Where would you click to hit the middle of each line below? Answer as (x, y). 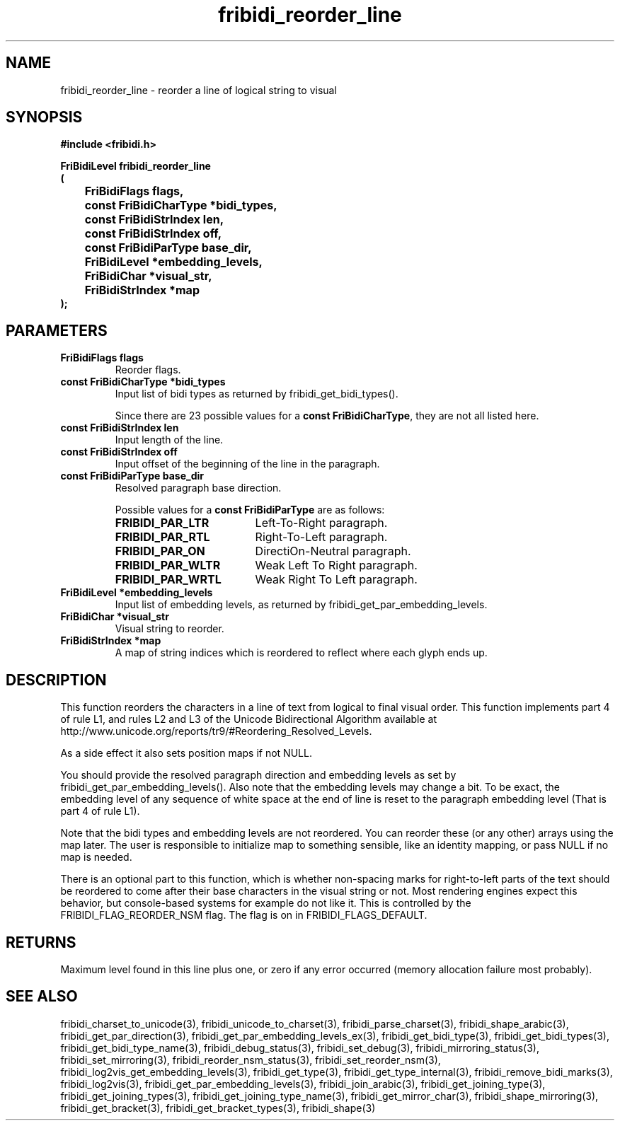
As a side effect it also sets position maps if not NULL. (186, 753)
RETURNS (41, 942)
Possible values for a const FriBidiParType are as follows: (250, 510)
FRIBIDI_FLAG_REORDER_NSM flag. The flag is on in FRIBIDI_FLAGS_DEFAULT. (244, 915)
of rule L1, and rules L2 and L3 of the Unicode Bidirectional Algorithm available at (249, 719)
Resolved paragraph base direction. (198, 488)
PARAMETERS (57, 330)
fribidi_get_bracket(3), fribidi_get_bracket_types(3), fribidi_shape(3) (218, 1108)
